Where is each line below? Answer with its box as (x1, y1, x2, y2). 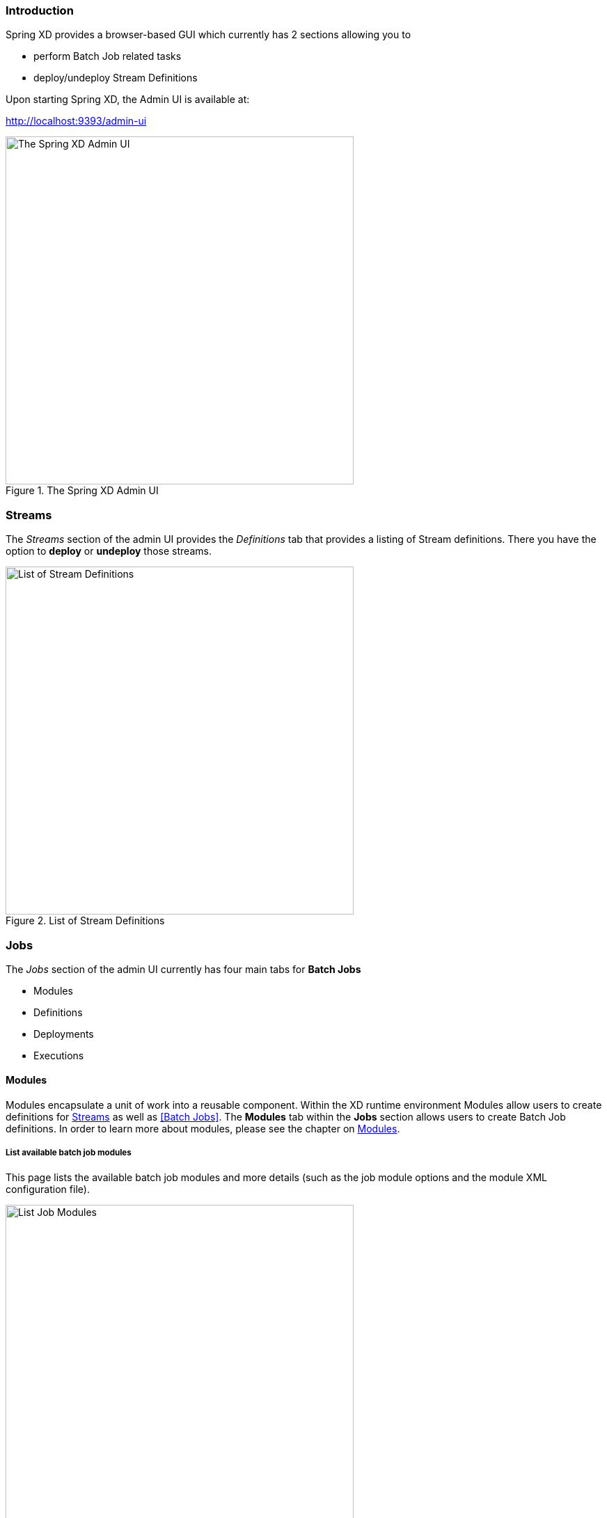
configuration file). (6, 1183, 90, 1195)
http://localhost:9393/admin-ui (6, 115, 147, 127)
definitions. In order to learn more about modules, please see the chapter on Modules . (6, 1123, 400, 1135)
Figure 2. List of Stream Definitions (6, 915, 165, 927)
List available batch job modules (6, 1148, 132, 1158)
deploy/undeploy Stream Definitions (33, 72, 198, 84)
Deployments (33, 1027, 94, 1040)
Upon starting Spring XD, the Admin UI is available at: (6, 93, 250, 106)
